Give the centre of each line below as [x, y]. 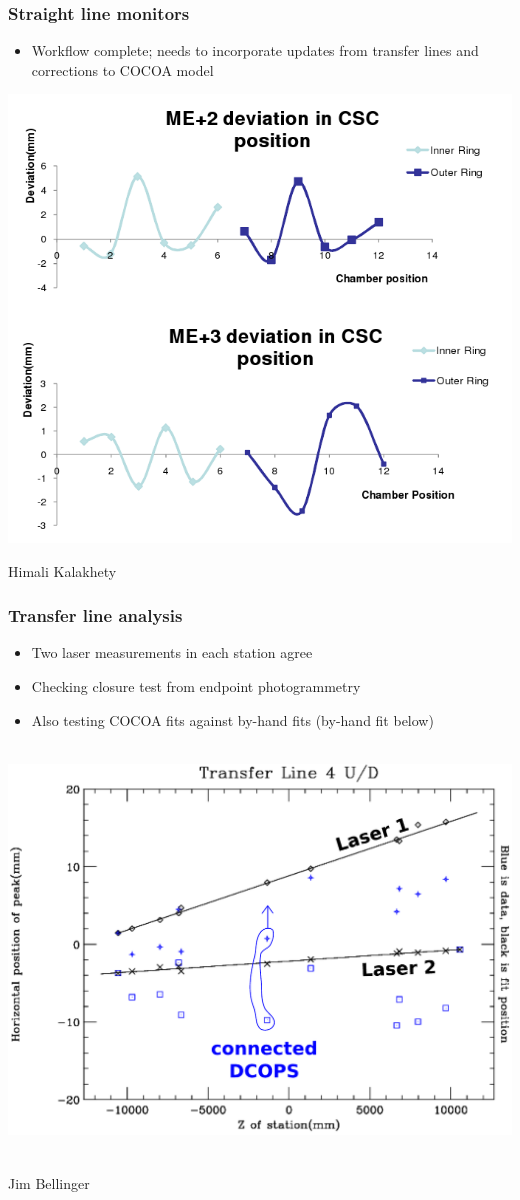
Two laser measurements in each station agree [172, 652]
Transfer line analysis [95, 615]
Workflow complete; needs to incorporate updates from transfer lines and [255, 50]
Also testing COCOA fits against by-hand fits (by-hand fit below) [232, 719]
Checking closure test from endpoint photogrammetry [196, 686]
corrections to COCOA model [122, 69]
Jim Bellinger [49, 1182]
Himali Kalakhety [62, 570]
